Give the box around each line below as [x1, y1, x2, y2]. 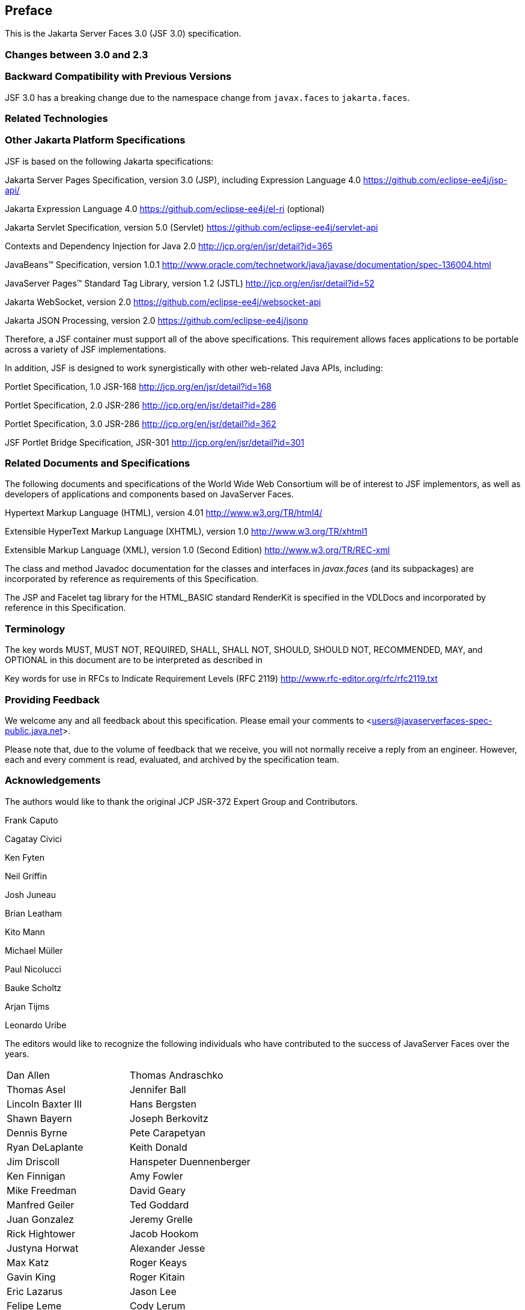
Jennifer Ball [129, 1083, 186, 1096]
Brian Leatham [5, 908, 62, 918]
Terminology [5, 622, 65, 635]
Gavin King [7, 1270, 56, 1283]
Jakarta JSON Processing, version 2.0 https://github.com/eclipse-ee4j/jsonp [5, 315, 308, 326]
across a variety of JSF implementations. [5, 344, 166, 354]
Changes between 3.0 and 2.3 [5, 48, 148, 61]
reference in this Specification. [5, 602, 126, 613]
